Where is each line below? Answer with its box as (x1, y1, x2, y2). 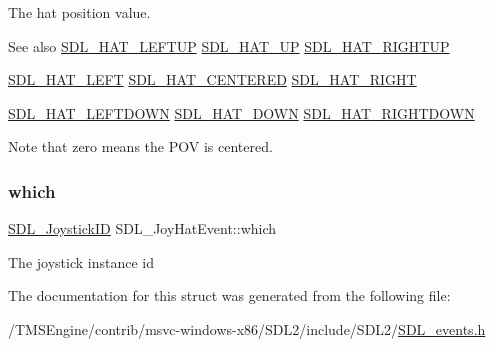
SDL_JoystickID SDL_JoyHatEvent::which (8, 218, 277, 239)
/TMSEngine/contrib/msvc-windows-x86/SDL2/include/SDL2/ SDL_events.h (8, 318, 486, 339)
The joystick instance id (8, 251, 154, 272)
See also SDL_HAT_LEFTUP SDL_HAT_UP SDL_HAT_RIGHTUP (8, 35, 450, 56)
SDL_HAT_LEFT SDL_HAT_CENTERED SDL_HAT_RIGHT (8, 69, 417, 90)
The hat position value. (8, 2, 151, 22)
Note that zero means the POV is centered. (8, 136, 273, 157)
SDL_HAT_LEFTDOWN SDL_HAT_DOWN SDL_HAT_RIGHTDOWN (8, 102, 475, 123)
